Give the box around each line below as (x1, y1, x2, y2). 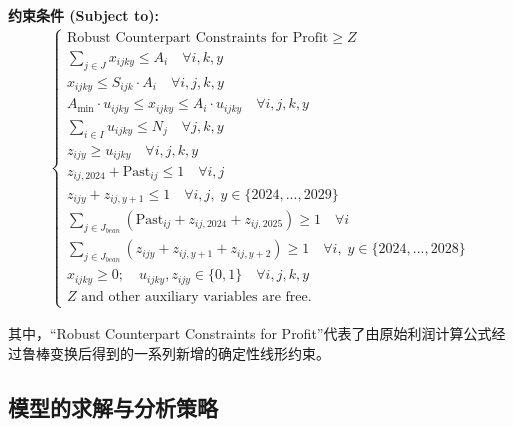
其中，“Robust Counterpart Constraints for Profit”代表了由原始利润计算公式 (8, 323, 492, 344)
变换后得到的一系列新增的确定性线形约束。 (49, 342, 330, 363)
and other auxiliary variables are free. (81, 289, 312, 304)
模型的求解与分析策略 (8, 391, 218, 422)
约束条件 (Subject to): (8, 5, 160, 25)
